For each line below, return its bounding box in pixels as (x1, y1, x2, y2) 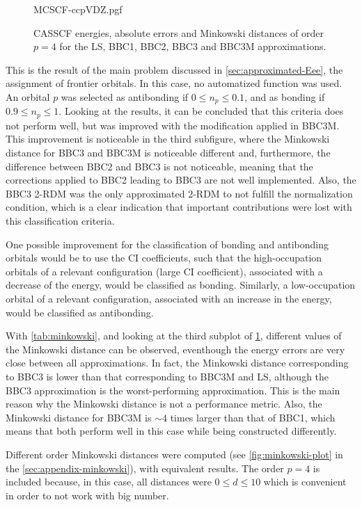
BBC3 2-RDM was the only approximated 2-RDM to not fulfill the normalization (6, 186, 353, 200)
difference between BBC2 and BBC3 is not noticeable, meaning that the (6, 159, 313, 173)
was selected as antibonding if (61, 89, 189, 104)
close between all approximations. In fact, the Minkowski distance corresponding (6, 355, 349, 370)
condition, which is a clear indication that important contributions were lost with (6, 200, 352, 214)
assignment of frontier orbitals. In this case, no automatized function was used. (6, 76, 343, 90)
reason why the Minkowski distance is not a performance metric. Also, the (6, 396, 322, 411)
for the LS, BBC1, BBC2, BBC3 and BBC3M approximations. (59, 39, 326, 54)
